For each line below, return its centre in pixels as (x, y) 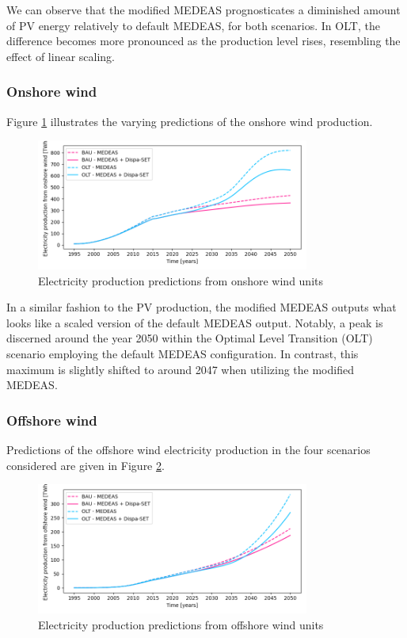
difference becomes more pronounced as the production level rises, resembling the (203, 41)
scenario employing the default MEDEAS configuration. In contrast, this (183, 353)
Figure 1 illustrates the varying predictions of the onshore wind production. (190, 121)
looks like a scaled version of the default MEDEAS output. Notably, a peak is (195, 322)
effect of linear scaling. (61, 56)
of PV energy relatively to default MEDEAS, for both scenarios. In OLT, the (193, 25)
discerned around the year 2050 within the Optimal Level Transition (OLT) (190, 338)
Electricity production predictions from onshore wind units (181, 280)
